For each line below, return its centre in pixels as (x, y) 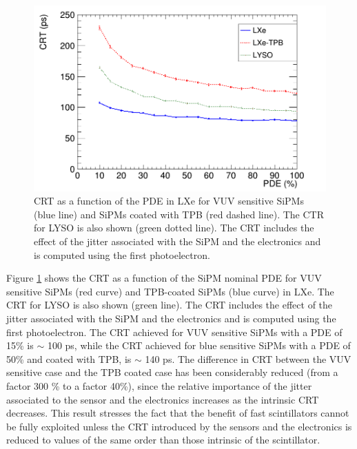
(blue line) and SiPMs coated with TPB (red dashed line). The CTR (179, 214)
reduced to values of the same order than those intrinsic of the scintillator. (163, 440)
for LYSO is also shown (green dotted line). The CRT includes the (174, 228)
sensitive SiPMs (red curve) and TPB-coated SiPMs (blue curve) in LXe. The (170, 291)
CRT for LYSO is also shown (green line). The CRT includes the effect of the (170, 305)
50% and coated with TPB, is (69, 358)
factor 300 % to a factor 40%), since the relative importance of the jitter (159, 385)
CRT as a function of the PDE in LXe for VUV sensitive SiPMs (169, 201)
